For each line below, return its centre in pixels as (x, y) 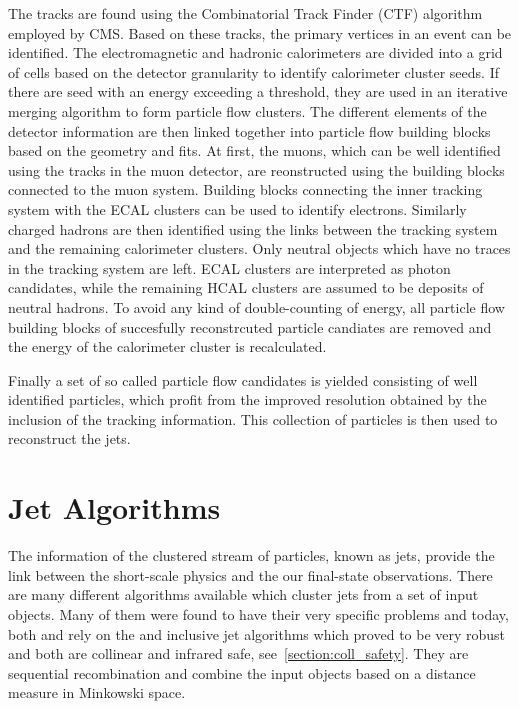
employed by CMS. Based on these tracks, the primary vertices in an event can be (260, 32)
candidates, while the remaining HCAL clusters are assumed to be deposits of (246, 287)
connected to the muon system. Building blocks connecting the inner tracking (245, 189)
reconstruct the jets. (69, 438)
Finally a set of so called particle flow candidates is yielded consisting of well (243, 379)
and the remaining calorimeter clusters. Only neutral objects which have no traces (259, 248)
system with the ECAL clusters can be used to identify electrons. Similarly (237, 208)
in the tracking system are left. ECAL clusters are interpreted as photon (229, 267)
